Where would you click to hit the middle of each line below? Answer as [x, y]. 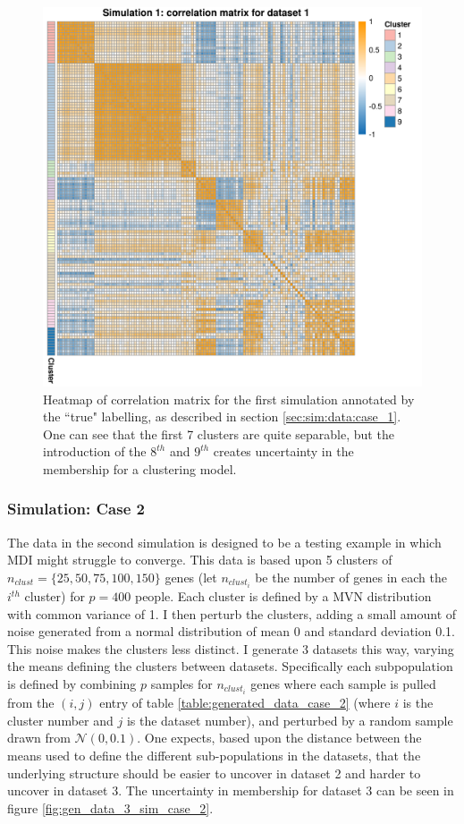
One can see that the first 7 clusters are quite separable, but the [219, 433]
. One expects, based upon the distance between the [279, 738]
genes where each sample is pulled [343, 684]
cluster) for [55, 596]
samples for [181, 684]
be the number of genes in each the [351, 577]
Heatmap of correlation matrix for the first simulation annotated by [229, 399]
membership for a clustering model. [140, 468]
